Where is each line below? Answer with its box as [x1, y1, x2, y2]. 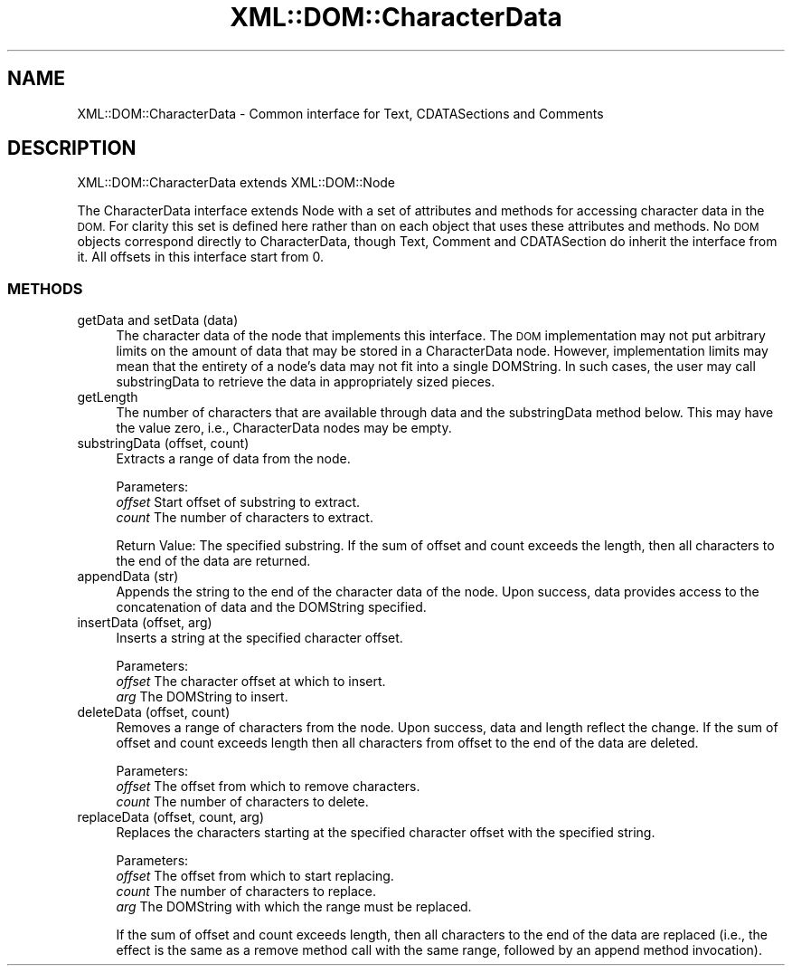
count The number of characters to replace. [116, 883, 377, 900]
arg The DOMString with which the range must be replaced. [116, 899, 472, 915]
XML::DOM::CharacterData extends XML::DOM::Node [77, 175, 396, 191]
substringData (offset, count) [77, 435, 250, 452]
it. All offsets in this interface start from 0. [77, 249, 325, 265]
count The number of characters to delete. [116, 794, 369, 810]
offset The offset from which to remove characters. [116, 778, 420, 795]
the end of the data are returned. [116, 553, 311, 569]
